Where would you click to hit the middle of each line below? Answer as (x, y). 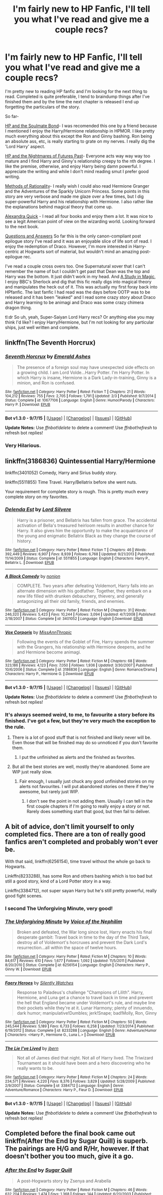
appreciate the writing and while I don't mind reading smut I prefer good (77, 171)
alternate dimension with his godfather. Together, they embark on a (84, 591)
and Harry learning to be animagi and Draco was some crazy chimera (74, 302)
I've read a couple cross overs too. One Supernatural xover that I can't (75, 266)
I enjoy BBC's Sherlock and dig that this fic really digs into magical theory (78, 282)
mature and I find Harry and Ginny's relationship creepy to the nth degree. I (80, 161)
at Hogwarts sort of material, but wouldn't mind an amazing (80, 251)
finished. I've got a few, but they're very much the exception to (81, 721)
